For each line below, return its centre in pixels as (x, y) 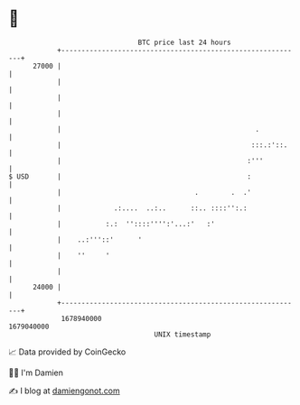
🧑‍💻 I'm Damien (36, 373)
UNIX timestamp (183, 334)
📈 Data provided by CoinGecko (67, 352)
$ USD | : (130, 176)
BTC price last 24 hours (184, 42)
